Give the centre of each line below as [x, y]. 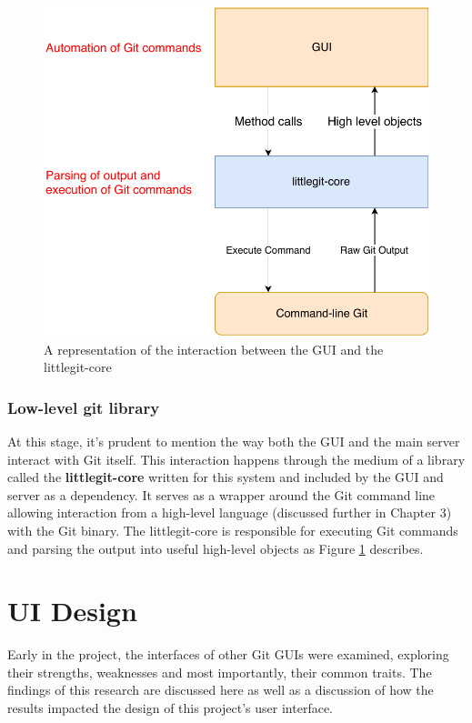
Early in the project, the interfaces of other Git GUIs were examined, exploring [228, 654]
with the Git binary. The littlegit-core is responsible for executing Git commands [233, 530]
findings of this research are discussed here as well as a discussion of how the [221, 690]
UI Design [72, 611]
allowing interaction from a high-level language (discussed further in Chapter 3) [230, 512]
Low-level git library [84, 407]
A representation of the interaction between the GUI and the [214, 349]
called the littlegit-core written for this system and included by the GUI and [226, 477]
